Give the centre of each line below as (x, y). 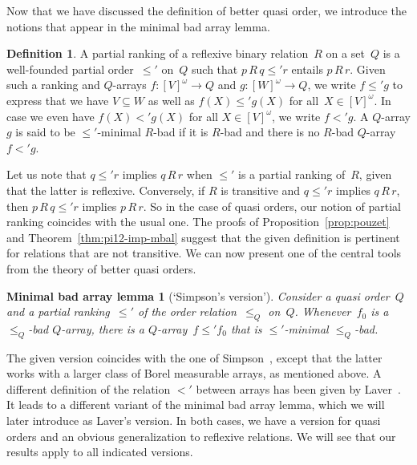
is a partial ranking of (292, 174)
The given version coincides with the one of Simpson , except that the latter (194, 357)
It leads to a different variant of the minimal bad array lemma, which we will (196, 404)
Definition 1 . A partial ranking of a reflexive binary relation (158, 53)
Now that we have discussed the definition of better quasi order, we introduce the (206, 10)
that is (246, 328)
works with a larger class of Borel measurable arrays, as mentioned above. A (194, 373)
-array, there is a (103, 328)
